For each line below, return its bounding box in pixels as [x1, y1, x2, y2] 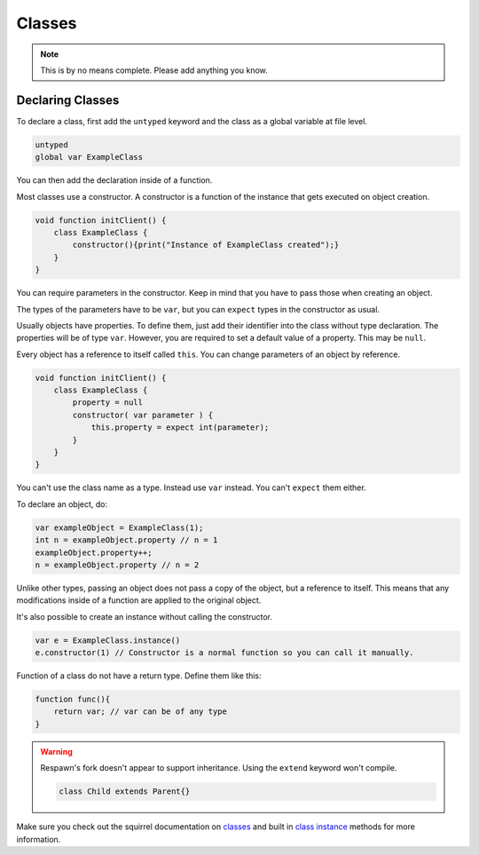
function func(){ [35, 694, 111, 705]
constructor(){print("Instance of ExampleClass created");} [72, 240, 340, 250]
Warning [40, 746, 73, 756]
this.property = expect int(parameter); [90, 423, 270, 432]
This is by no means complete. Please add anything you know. [40, 65, 268, 75]
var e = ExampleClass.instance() [35, 635, 181, 645]
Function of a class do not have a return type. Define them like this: [16, 670, 262, 681]
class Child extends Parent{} [59, 787, 191, 796]
